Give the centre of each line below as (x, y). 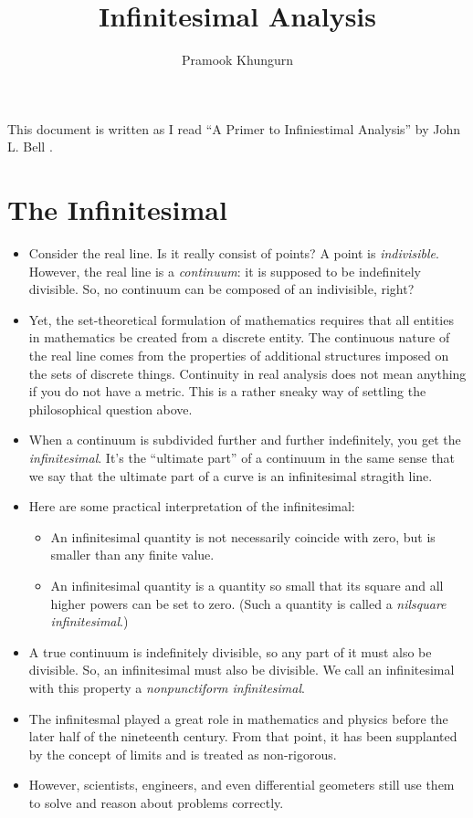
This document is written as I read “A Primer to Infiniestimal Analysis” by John (234, 128)
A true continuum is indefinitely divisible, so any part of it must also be (230, 651)
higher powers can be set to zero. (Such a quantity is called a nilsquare (248, 603)
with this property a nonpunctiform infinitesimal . (167, 687)
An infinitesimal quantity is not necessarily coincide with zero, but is (243, 536)
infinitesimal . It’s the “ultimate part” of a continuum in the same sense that (242, 457)
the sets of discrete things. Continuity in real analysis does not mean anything (247, 373)
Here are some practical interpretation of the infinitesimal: (192, 506)
